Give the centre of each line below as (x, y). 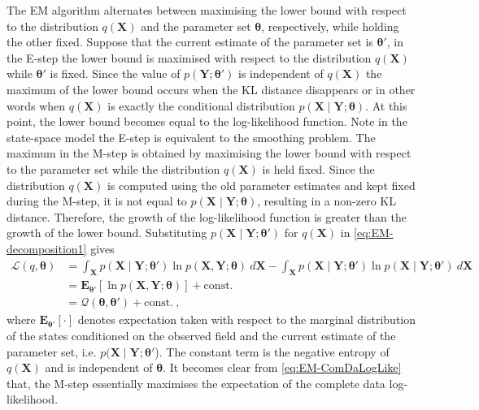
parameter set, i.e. (52, 351)
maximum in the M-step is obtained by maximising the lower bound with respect (209, 153)
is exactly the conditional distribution (201, 105)
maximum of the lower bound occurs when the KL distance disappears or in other (211, 89)
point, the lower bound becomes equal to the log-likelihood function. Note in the (207, 121)
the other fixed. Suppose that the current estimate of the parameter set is (190, 42)
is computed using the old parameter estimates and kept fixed (261, 185)
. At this (386, 105)
